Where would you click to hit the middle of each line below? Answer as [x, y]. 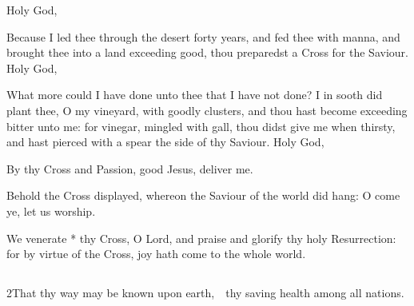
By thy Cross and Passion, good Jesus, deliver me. [130, 168]
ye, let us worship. [51, 211]
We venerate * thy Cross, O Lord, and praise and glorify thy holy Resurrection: [201, 238]
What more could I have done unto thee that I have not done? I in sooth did [195, 95]
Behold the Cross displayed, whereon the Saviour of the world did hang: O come [203, 195]
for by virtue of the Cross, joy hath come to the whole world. [156, 254]
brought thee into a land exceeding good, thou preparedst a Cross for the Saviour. [207, 52]
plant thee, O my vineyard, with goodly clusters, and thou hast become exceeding [207, 110]
